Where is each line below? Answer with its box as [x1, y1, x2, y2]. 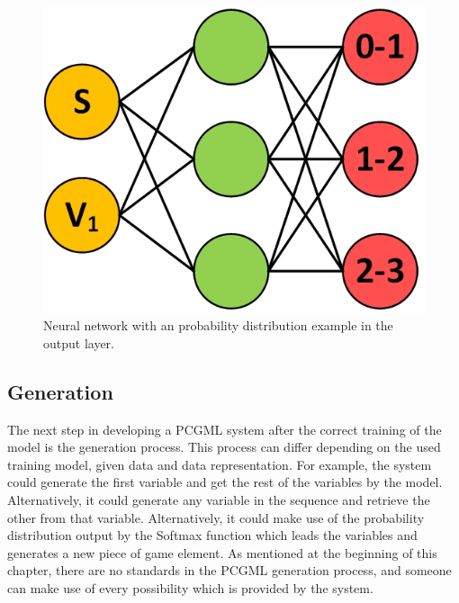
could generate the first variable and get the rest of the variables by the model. [7, 472, 443, 491]
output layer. [43, 333, 115, 352]
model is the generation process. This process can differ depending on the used [7, 437, 441, 456]
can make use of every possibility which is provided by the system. [7, 579, 373, 597]
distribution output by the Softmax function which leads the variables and [7, 526, 418, 544]
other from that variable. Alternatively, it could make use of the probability [7, 508, 425, 526]
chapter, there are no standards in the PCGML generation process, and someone [7, 561, 452, 580]
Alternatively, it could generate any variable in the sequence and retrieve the [7, 490, 430, 509]
